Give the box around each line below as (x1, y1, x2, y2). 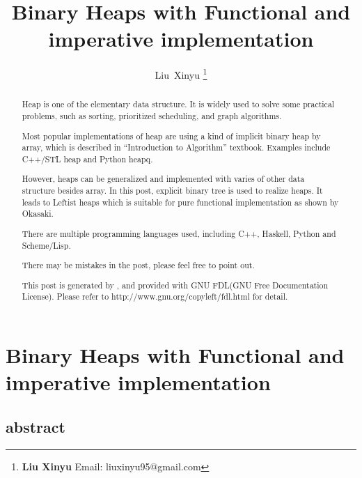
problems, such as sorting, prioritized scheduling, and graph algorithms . (22, 110, 282, 122)
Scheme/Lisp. (22, 239, 71, 251)
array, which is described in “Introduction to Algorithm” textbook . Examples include (22, 141, 331, 153)
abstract (6, 415, 65, 437)
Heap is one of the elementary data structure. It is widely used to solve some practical (22, 98, 335, 110)
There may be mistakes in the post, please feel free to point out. (22, 259, 255, 271)
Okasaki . (22, 208, 54, 219)
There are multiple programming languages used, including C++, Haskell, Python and (22, 227, 336, 239)
